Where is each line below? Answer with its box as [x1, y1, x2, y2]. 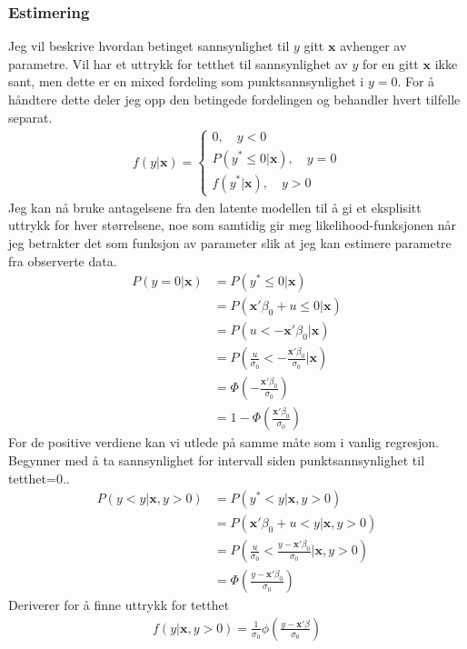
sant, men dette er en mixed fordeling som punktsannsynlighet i [8, 72, 364, 91]
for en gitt [362, 54, 419, 73]
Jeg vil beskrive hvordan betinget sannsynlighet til [8, 36, 290, 55]
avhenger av [340, 36, 407, 55]
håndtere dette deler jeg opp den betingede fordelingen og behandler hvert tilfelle [8, 90, 461, 108]
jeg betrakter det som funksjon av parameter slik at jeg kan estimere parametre [8, 234, 452, 252]
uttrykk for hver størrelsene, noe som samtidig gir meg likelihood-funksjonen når [8, 215, 457, 235]
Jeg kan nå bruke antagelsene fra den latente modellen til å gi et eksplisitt [8, 197, 422, 216]
